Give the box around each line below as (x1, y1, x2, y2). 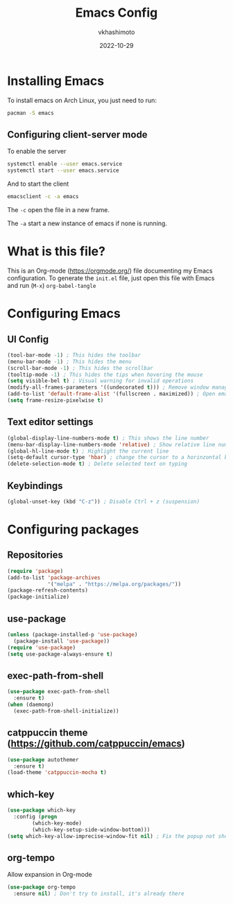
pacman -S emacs (7, 109, 54, 116)
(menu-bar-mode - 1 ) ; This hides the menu (7, 358, 132, 365)
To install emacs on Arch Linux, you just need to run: (7, 96, 157, 104)
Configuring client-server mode (7, 129, 148, 140)
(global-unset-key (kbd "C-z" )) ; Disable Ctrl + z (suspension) (7, 498, 200, 505)
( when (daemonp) (7, 701, 54, 709)
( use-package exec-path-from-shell (7, 688, 110, 695)
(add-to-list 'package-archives (7, 574, 101, 581)
